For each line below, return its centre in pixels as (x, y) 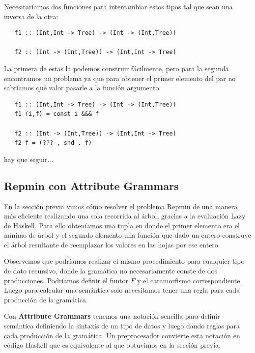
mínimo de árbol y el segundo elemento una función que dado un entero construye (127, 235)
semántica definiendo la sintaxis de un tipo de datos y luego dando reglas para (122, 326)
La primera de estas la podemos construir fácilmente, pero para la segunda (116, 68)
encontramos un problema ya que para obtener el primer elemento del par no (120, 78)
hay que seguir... (29, 159)
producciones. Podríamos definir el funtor (66, 280)
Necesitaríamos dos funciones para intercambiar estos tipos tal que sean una (118, 6)
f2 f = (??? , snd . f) (53, 143)
